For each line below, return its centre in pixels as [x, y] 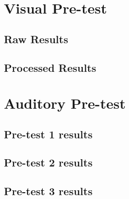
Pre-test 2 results [48, 162]
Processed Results [50, 67]
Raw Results [36, 39]
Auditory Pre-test [65, 103]
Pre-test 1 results [48, 134]
